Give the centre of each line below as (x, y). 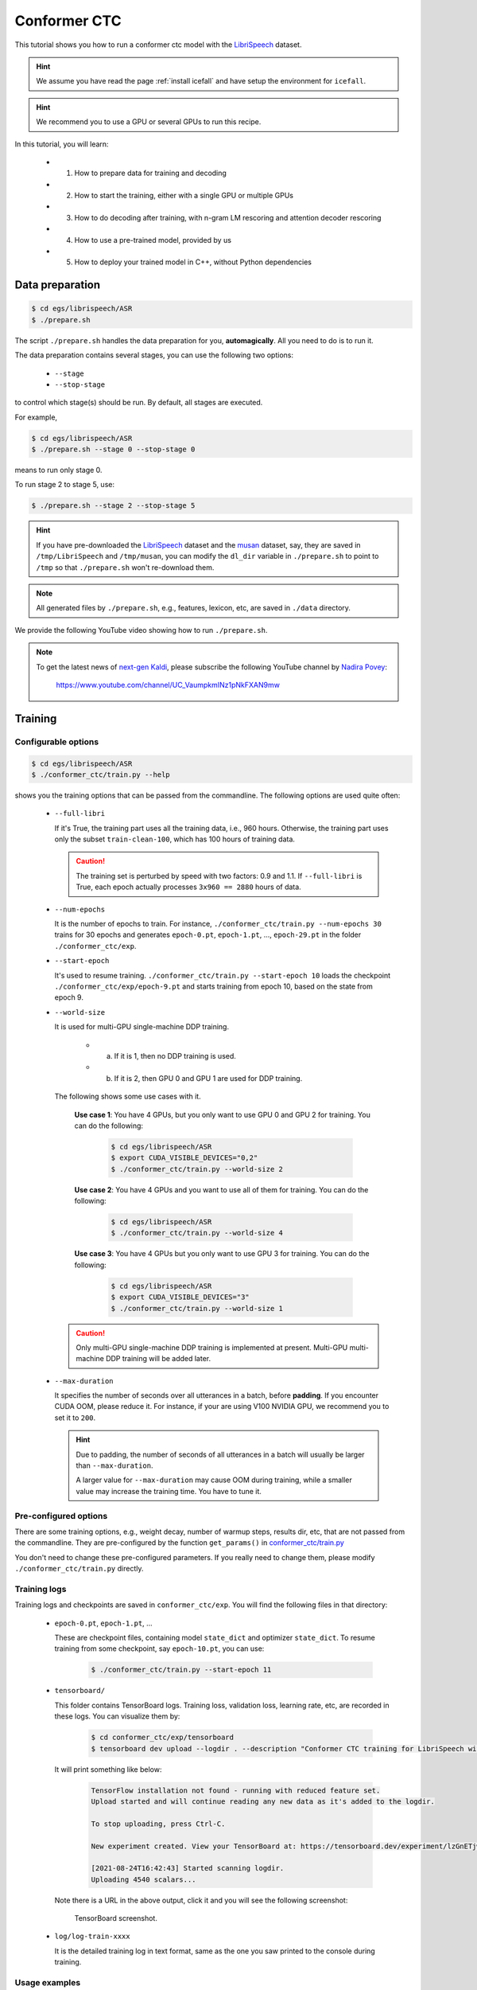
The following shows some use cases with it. (128, 1096)
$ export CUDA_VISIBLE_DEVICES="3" (180, 1297)
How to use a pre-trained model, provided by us (153, 240)
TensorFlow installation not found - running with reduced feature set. (236, 1790)
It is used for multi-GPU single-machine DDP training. (142, 1027)
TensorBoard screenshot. (116, 1918)
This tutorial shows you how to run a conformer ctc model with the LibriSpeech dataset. (158, 45)
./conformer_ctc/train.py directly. (79, 1569)
